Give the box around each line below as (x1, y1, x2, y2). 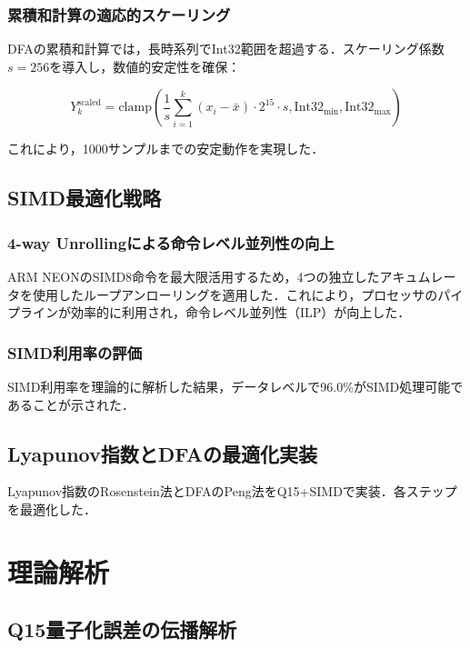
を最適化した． (7, 499, 96, 518)
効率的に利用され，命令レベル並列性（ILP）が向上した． (70, 303, 411, 322)
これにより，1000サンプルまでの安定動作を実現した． (7, 139, 325, 158)
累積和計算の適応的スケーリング (7, 3, 231, 25)
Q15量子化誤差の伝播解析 (7, 615, 237, 643)
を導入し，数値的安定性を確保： (49, 56, 241, 75)
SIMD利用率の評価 (7, 341, 143, 364)
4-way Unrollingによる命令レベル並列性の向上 (7, 231, 335, 254)
